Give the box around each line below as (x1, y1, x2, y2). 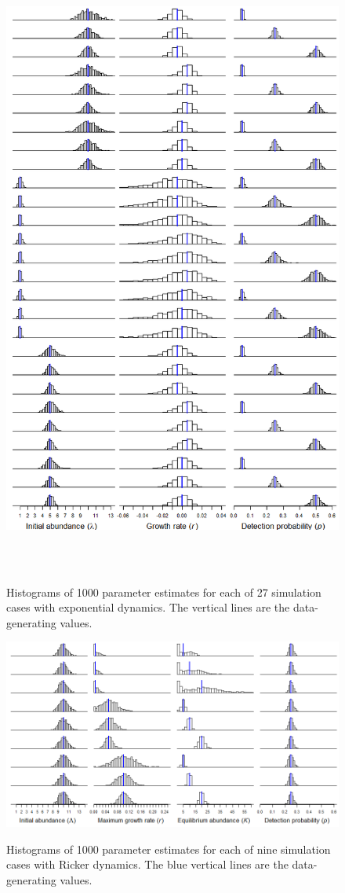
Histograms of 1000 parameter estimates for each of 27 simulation (6, 583, 321, 600)
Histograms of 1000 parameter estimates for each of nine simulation (6, 840, 331, 857)
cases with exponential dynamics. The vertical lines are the (6, 599, 290, 616)
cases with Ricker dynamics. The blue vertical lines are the (6, 856, 289, 873)
